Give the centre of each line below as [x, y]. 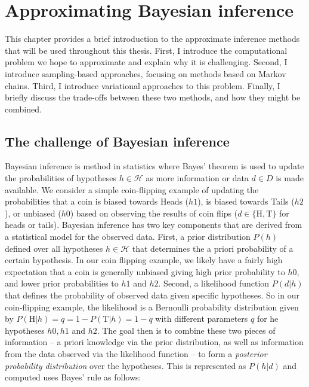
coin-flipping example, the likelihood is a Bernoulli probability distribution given [152, 307]
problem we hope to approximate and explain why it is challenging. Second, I [146, 62]
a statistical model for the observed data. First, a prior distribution [128, 237]
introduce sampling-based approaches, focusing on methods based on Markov [146, 73]
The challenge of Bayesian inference [117, 141]
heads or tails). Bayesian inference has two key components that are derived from [154, 225]
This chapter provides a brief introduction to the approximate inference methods [152, 39]
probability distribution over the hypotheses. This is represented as [126, 365]
